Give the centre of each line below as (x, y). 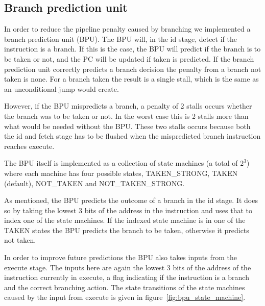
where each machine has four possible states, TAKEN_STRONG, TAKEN (121, 173)
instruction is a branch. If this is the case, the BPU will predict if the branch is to (132, 49)
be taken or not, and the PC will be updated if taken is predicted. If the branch (129, 58)
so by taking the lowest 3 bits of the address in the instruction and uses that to (128, 210)
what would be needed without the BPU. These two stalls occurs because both (127, 126)
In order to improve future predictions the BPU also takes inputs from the (121, 257)
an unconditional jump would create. (62, 88)
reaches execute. (29, 146)
